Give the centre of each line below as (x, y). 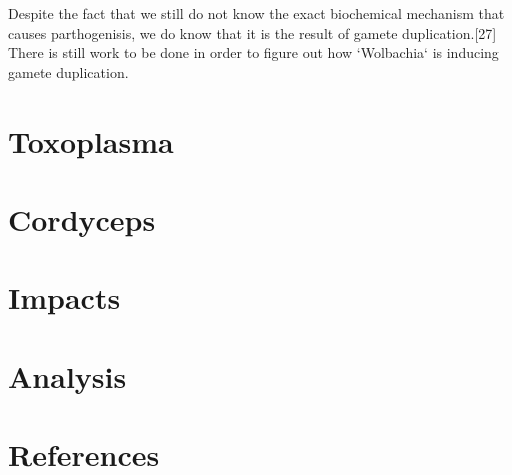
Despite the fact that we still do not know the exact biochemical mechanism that (256, 13)
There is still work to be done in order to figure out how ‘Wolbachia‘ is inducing (253, 52)
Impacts (64, 297)
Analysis (67, 375)
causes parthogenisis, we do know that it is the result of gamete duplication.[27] (252, 32)
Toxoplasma (91, 140)
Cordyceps (82, 218)
